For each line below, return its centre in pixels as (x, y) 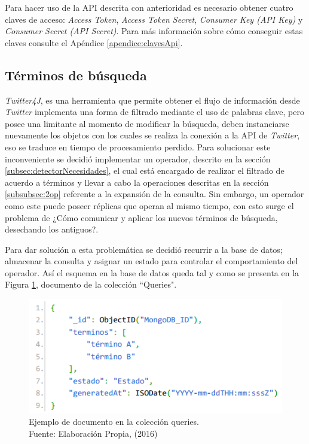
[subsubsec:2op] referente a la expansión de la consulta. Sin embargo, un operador (154, 194)
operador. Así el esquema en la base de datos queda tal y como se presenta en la (152, 272)
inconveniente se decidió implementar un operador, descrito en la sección (138, 158)
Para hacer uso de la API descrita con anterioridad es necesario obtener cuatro (149, 7)
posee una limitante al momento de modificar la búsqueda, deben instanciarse (147, 123)
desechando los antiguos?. (52, 229)
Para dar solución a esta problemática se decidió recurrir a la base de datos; (144, 249)
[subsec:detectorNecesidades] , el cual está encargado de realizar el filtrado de (145, 170)
